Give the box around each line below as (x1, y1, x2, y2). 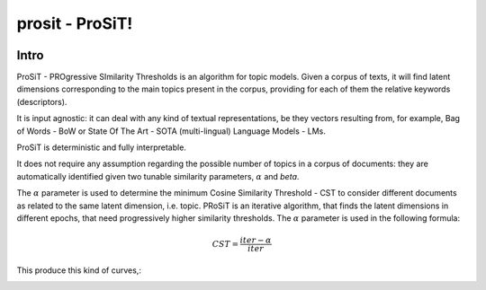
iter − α (239, 235, 272, 246)
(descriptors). (16, 96, 67, 107)
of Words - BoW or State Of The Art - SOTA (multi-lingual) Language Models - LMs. (16, 126, 326, 136)
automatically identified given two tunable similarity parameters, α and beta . (16, 171, 300, 181)
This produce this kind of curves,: (16, 265, 141, 276)
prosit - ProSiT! (16, 13, 133, 33)
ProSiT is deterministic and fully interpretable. (16, 142, 186, 153)
